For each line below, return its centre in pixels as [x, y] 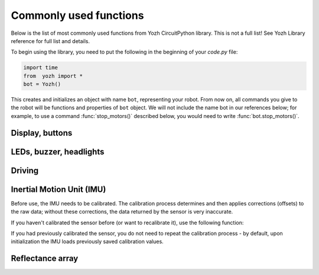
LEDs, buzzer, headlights [58, 151]
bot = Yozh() [42, 84]
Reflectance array [45, 259]
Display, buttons [42, 133]
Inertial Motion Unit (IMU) [58, 189]
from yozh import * [53, 76]
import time [41, 68]
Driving [25, 170]
